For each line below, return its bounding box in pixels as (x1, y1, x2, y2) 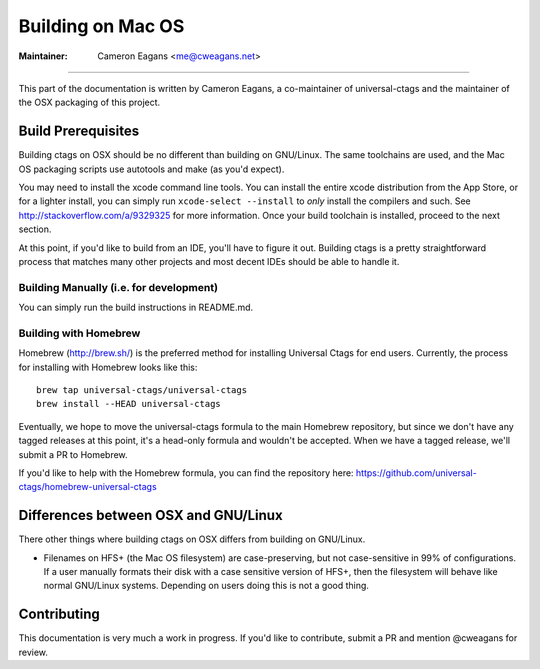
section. (18, 223, 52, 235)
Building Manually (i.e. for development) (18, 280, 219, 294)
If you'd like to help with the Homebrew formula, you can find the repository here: (18, 466, 354, 479)
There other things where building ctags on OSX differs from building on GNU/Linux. (18, 533, 366, 545)
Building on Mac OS (18, 15, 185, 37)
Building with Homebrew (18, 326, 141, 340)
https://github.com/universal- (355, 466, 477, 479)
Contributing (18, 606, 100, 623)
